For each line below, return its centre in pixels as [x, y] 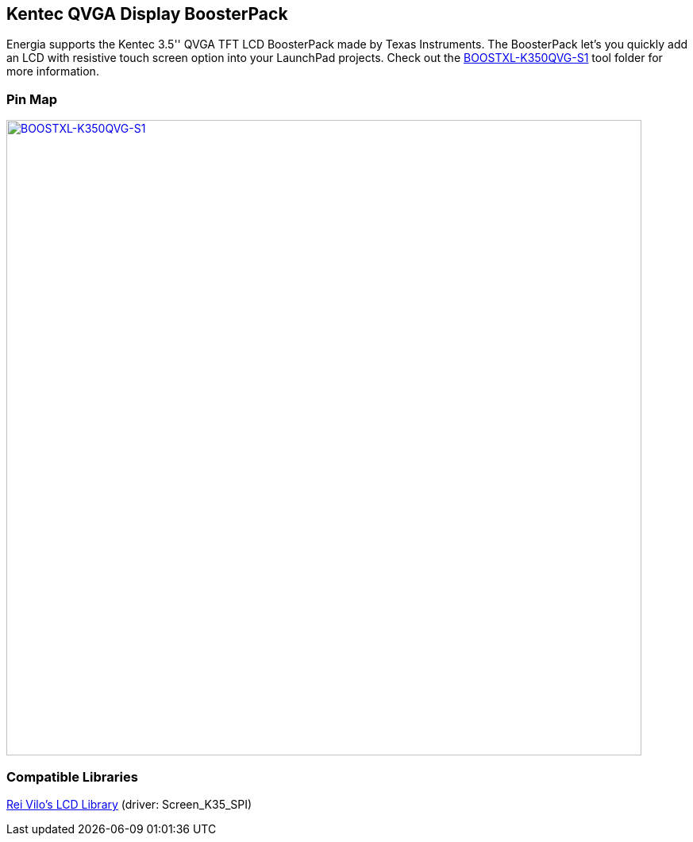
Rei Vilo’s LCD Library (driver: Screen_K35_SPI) [129, 804]
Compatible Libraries [72, 776]
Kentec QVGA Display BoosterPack [147, 14]
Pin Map [32, 99]
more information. [53, 71]
